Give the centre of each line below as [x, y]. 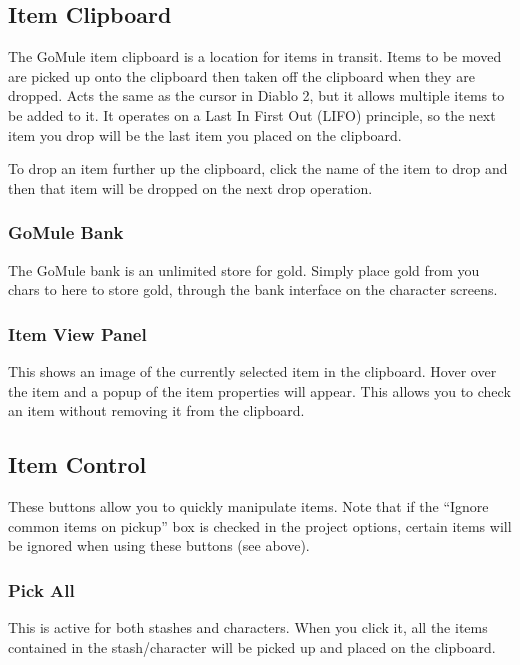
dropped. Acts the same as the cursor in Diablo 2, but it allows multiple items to [256, 95]
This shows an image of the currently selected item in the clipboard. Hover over [252, 370]
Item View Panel [77, 333]
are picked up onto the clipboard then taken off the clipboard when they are [241, 75]
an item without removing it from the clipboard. [156, 410]
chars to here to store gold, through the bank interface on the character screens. [253, 289]
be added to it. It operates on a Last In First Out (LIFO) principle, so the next [252, 114]
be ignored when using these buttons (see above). [159, 545]
